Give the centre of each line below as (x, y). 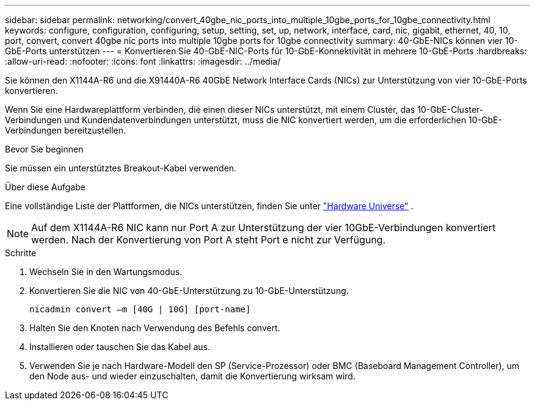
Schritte (21, 253)
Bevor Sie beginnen (44, 149)
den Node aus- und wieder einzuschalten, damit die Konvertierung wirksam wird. (192, 376)
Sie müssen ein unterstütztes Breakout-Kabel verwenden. (121, 168)
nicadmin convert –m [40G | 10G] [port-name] (140, 309)
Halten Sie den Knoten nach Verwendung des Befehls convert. (155, 328)
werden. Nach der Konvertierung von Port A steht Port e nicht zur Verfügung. (209, 240)
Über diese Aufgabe (45, 187)
